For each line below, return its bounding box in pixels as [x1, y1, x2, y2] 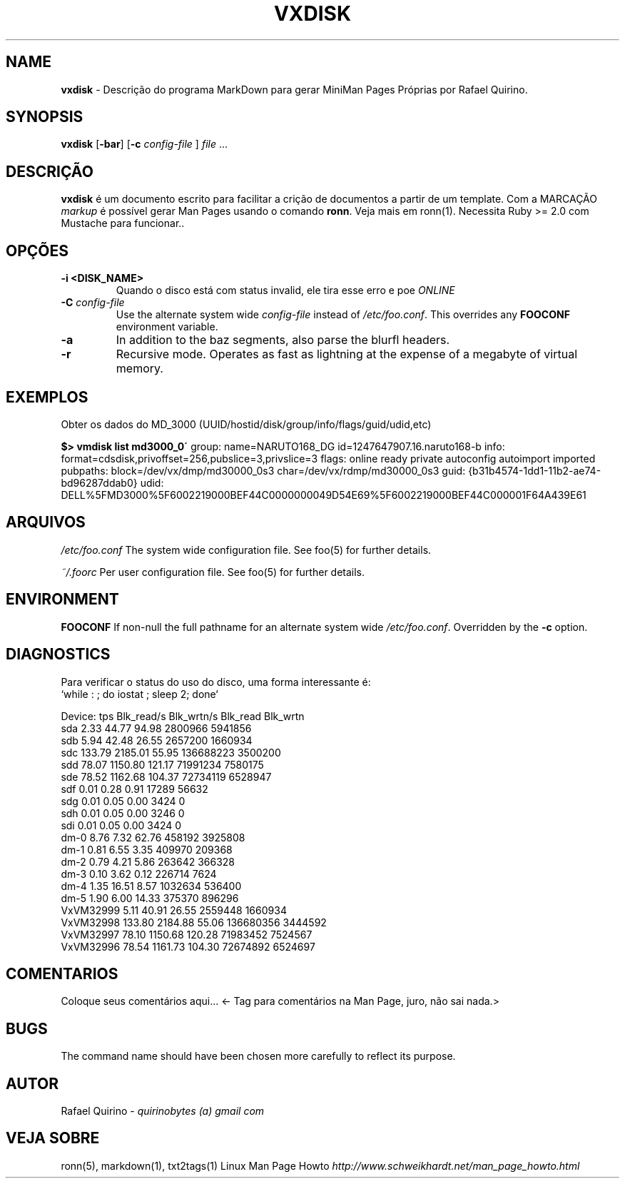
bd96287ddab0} [61, 476, 138, 489]
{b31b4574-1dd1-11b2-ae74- [468, 464, 601, 477]
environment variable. [116, 320, 218, 333]
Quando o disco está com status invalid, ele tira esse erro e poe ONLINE [116, 284, 455, 297]
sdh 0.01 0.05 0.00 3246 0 [61, 806, 185, 819]
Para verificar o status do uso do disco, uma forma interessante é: [61, 675, 371, 688]
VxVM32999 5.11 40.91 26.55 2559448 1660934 [61, 904, 287, 916]
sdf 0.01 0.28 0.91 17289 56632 [61, 782, 208, 795]
